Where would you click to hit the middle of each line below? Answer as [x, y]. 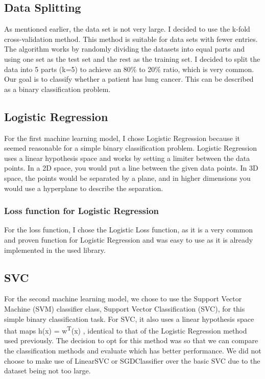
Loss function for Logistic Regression [82, 211]
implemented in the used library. [55, 250]
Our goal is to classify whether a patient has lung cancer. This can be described [129, 79]
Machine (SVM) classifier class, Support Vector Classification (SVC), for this [125, 308]
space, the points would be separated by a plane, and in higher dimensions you [127, 177]
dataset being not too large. [47, 371]
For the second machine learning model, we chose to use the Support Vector [123, 299]
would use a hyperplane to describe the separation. [84, 188]
